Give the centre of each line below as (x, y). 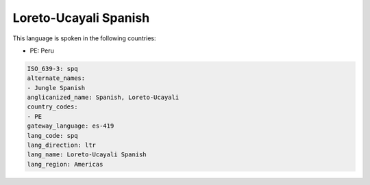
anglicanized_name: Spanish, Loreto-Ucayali (103, 98)
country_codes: (52, 107)
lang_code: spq (52, 136)
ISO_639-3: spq (52, 69)
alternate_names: (56, 78)
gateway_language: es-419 (71, 126)
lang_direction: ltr (61, 145)
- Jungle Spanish (56, 88)
